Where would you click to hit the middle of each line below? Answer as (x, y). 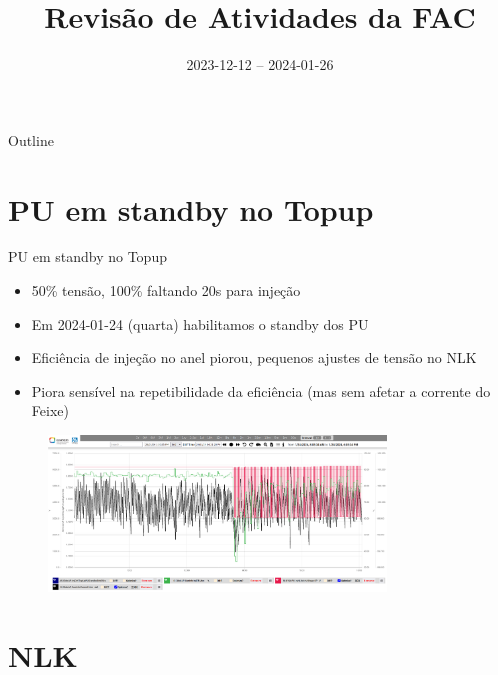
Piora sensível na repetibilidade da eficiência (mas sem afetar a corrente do (261, 390)
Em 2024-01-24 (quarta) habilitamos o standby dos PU (200, 323)
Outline (31, 139)
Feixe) (50, 410)
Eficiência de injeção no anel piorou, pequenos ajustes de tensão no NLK (254, 357)
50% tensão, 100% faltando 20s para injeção (166, 290)
